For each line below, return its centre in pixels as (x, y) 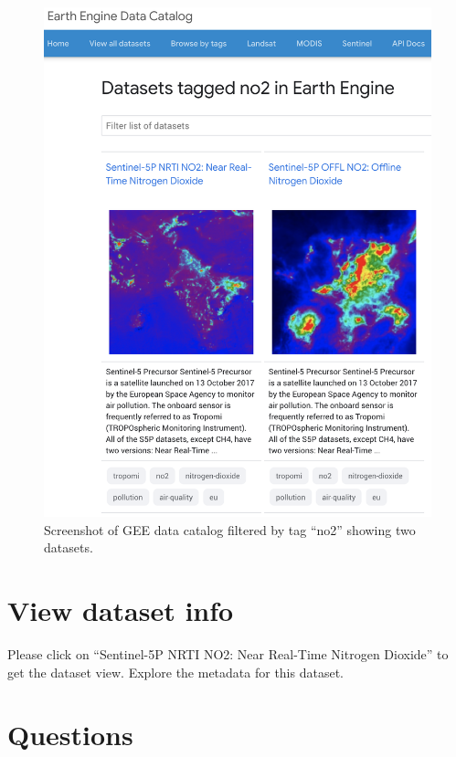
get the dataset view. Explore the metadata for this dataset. (175, 672)
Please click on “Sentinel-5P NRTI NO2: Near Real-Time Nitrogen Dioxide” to (228, 653)
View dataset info (121, 610)
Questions (70, 735)
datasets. (69, 547)
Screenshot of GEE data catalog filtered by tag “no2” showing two (230, 529)
